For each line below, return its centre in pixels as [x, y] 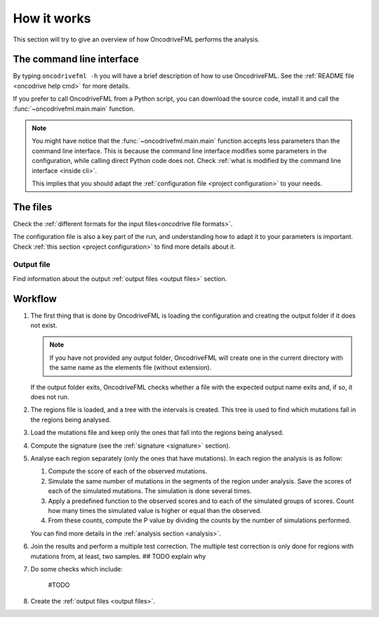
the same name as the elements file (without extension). [131, 368]
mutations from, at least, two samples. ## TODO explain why [118, 556]
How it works [52, 18]
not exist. [44, 325]
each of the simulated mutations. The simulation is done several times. [150, 491]
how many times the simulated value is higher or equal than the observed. [155, 510]
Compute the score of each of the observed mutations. [127, 472]
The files [33, 207]
